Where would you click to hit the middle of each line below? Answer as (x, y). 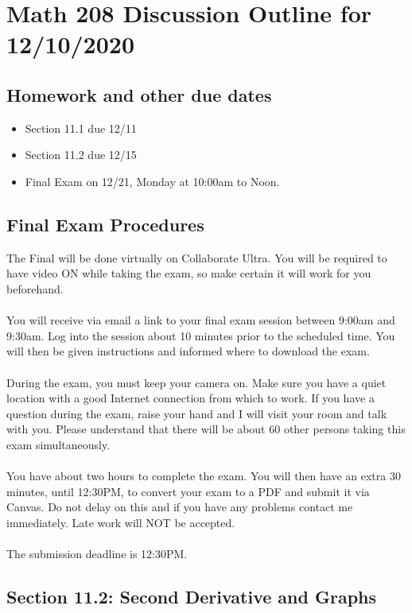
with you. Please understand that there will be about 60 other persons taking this (206, 429)
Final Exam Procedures (105, 224)
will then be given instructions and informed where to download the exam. (188, 351)
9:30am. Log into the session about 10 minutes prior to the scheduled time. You (201, 335)
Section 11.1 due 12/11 (81, 128)
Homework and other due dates (139, 94)
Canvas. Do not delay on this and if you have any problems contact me (180, 507)
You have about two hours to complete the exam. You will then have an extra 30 (204, 476)
